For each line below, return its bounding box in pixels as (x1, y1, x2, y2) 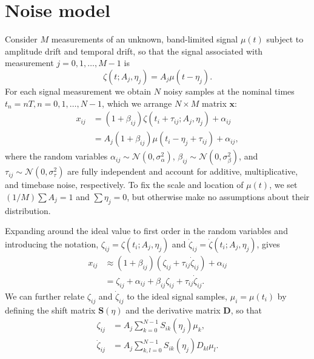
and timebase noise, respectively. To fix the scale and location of (5, 178, 244, 191)
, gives (256, 237, 280, 250)
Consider (5, 33, 38, 45)
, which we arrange (102, 96, 172, 109)
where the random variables (5, 150, 108, 163)
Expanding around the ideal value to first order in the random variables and (5, 224, 288, 237)
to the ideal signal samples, (127, 289, 228, 302)
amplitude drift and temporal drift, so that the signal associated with (5, 44, 263, 57)
